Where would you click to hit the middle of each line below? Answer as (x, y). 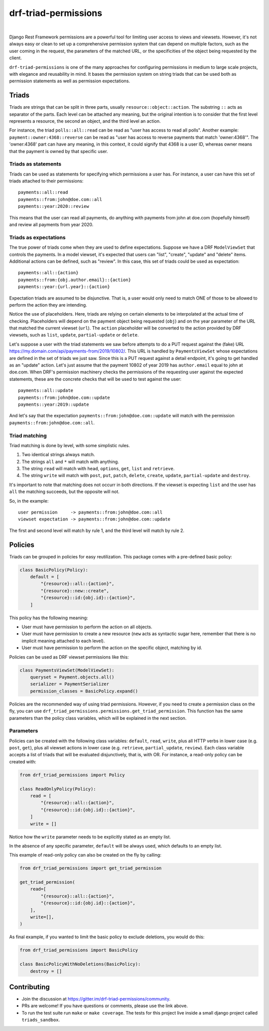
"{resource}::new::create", (75, 591)
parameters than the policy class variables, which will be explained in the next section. (98, 718)
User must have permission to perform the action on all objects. (87, 627)
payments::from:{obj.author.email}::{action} (75, 280)
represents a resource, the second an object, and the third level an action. (85, 121)
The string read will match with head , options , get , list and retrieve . (98, 469)
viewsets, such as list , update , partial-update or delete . (74, 335)
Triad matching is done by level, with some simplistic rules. (70, 445)
